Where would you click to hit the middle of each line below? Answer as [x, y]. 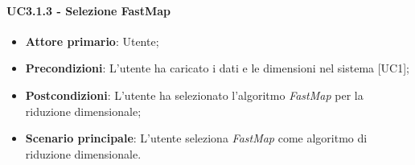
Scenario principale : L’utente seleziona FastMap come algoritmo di [196, 138]
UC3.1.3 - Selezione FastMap [89, 10]
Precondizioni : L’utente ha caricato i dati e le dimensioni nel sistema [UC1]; [218, 68]
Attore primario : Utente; [92, 41]
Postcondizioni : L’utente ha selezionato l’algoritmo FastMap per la [194, 95]
